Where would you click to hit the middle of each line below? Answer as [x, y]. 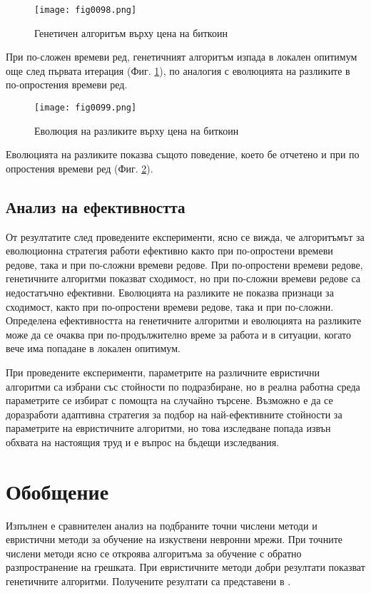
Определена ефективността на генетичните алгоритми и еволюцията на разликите [184, 320]
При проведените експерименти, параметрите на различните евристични [163, 372]
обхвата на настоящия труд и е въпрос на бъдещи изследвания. [143, 442]
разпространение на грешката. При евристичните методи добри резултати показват [185, 567]
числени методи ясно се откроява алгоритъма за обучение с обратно [154, 553]
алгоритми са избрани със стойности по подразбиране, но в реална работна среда [183, 386]
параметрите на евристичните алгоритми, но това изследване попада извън [168, 428]
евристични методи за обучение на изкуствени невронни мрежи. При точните [174, 539]
